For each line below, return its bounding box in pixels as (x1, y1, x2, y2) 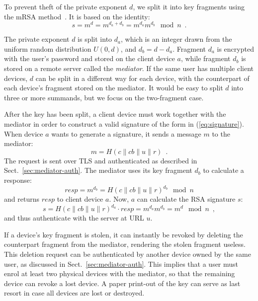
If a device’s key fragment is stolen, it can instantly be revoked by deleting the (4, 229, 243, 239)
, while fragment (180, 53, 231, 64)
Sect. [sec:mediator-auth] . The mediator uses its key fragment (4, 165, 192, 175)
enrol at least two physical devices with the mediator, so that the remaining (4, 268, 235, 279)
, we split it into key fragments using (133, 1, 245, 11)
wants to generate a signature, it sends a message (51, 128, 201, 139)
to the (212, 128, 230, 139)
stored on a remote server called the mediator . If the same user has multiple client (4, 63, 254, 74)
